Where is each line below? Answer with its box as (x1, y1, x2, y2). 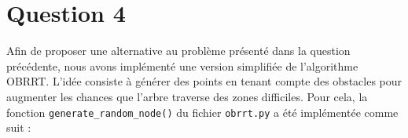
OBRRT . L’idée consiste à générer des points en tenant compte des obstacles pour (6, 73, 402, 89)
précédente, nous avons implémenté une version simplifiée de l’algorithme (6, 57, 358, 74)
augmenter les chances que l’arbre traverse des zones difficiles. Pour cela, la (6, 88, 368, 104)
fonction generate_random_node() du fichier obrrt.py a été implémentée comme (6, 103, 399, 120)
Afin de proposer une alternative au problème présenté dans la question (6, 42, 351, 59)
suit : (6, 119, 31, 136)
